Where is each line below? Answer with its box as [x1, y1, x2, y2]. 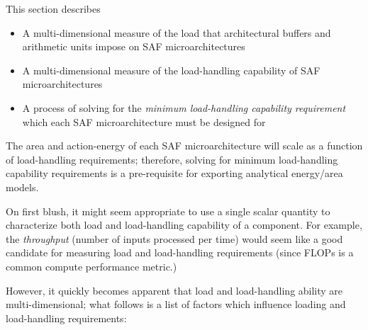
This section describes [6, 1, 101, 16]
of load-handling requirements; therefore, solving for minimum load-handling [6, 152, 338, 166]
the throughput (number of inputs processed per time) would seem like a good [6, 231, 343, 246]
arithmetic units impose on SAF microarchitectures [22, 39, 245, 54]
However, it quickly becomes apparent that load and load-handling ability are [6, 283, 343, 297]
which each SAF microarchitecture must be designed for [22, 114, 266, 129]
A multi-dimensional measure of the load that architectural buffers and [22, 25, 331, 40]
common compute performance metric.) [6, 258, 177, 273]
